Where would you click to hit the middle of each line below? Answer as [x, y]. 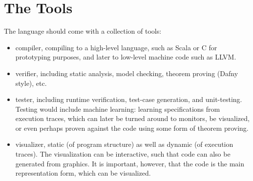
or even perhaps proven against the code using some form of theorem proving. [132, 128]
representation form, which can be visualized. [83, 173]
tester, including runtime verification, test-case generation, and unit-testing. [129, 99]
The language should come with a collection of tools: [83, 31]
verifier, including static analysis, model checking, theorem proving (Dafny [127, 73]
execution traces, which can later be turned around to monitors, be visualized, [132, 118]
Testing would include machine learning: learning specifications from [118, 109]
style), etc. [31, 83]
